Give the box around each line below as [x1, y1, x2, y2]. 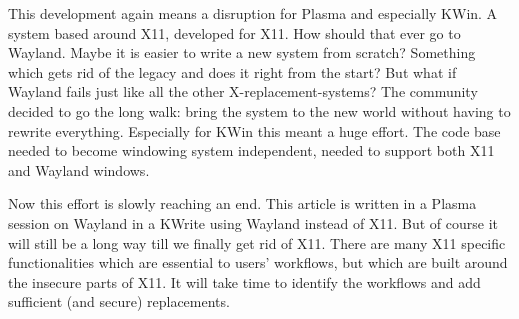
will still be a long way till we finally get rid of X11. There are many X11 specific [8, 232, 506, 253]
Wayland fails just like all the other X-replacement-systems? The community [8, 81, 478, 102]
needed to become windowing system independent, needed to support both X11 [8, 140, 495, 161]
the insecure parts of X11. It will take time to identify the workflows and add [8, 271, 481, 292]
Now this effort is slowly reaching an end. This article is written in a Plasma [8, 193, 477, 214]
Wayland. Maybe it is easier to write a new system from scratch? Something [8, 42, 476, 63]
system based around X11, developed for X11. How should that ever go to [8, 22, 461, 43]
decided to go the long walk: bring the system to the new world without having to [8, 100, 511, 121]
